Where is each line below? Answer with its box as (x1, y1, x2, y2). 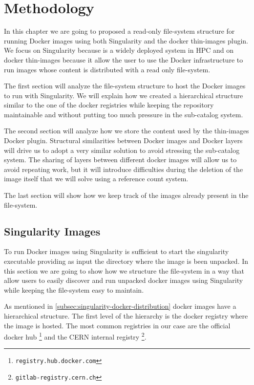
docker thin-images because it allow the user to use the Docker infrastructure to (4, 54, 243, 64)
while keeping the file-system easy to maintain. (4, 284, 144, 295)
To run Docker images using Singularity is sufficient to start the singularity (4, 246, 229, 257)
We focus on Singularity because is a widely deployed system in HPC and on (4, 45, 234, 55)
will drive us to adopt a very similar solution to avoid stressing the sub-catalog (4, 145, 240, 155)
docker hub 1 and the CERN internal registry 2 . (4, 330, 147, 342)
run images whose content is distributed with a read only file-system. (4, 64, 211, 74)
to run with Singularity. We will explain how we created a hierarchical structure (4, 90, 243, 100)
